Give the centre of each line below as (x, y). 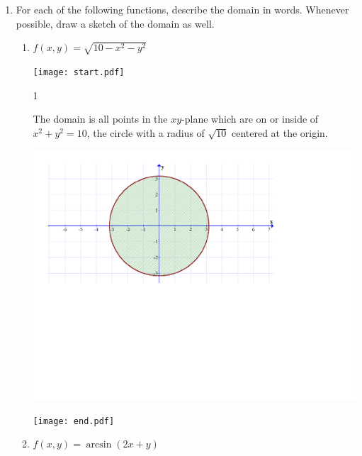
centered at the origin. (279, 132)
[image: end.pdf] (74, 421)
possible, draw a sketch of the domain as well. (115, 23)
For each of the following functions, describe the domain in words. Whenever (182, 9)
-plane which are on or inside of (250, 119)
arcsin (99, 445)
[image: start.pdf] (79, 72)
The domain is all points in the (100, 119)
